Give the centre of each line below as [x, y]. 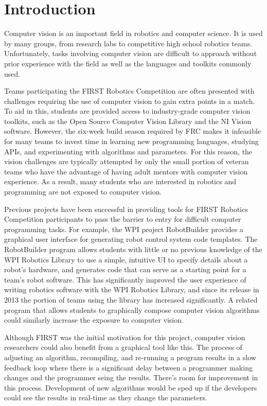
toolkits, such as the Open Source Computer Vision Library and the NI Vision [128, 121]
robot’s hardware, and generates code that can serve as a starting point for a [125, 269]
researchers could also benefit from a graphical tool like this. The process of [123, 347]
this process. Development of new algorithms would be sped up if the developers [131, 387]
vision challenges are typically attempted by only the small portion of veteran [127, 161]
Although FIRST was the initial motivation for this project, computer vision [125, 337]
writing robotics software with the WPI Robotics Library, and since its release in [132, 289]
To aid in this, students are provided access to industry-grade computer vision [127, 111]
